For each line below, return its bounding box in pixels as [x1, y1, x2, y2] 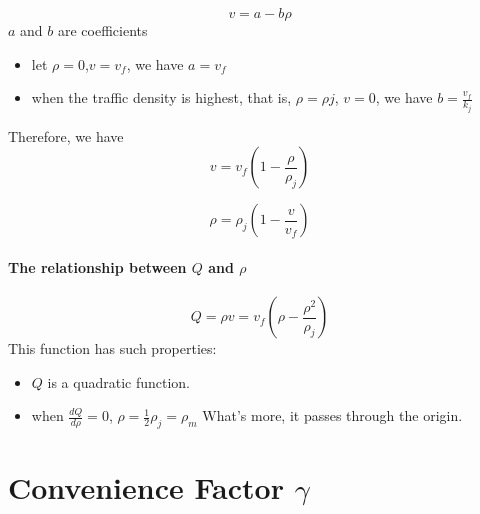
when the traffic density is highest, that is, [31, 87, 292, 108]
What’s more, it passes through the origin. [202, 405, 463, 426]
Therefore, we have [8, 125, 124, 146]
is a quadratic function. [47, 371, 191, 392]
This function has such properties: [8, 338, 217, 359]
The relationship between [8, 256, 187, 277]
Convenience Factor [8, 467, 284, 508]
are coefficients [57, 20, 148, 40]
